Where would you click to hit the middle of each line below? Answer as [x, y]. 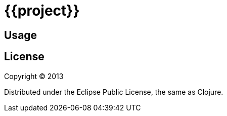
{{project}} [42, 11]
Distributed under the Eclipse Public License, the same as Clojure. [114, 92]
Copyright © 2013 [34, 76]
